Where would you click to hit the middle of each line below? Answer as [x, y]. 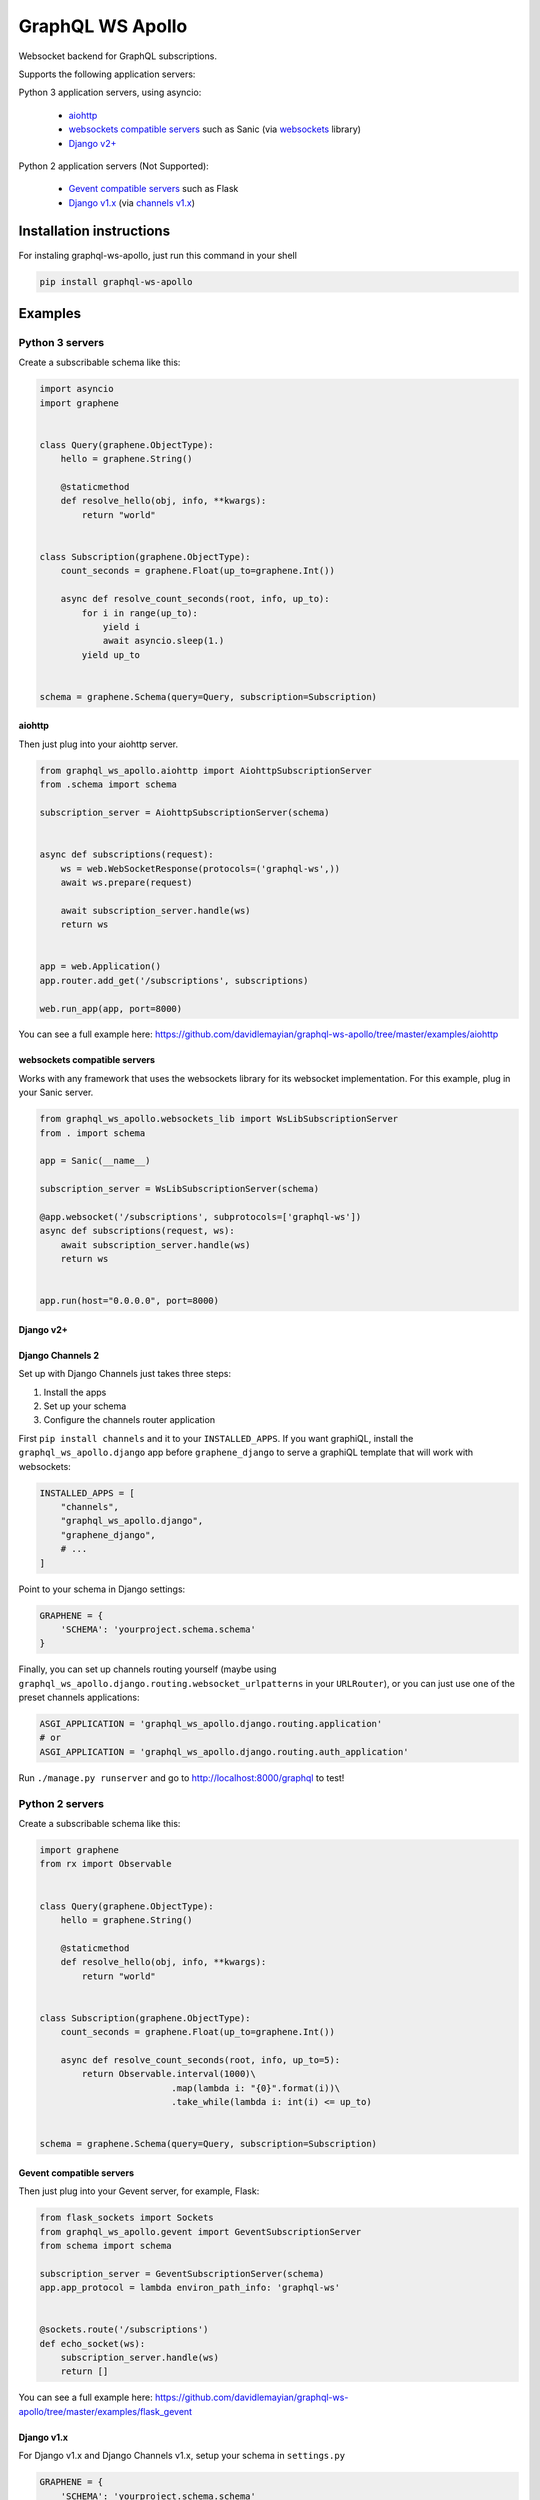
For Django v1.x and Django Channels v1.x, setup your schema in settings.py [181, 2456]
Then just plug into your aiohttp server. [98, 744]
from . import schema [92, 1133]
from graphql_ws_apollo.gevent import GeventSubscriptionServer [200, 2231]
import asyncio [76, 389]
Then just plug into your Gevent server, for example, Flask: [139, 2191]
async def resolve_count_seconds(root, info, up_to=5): [200, 2059]
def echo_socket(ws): [92, 2343]
